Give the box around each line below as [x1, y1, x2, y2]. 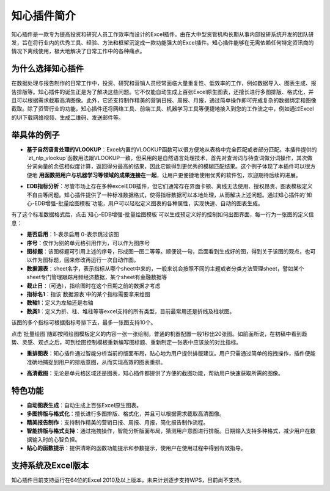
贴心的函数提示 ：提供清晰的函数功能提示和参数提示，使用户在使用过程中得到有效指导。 [26, 444, 246, 451]
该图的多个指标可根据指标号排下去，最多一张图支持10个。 [11, 319, 156, 326]
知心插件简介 [11, 9, 76, 23]
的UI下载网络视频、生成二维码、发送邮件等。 [11, 114, 125, 121]
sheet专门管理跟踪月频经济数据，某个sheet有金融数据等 [26, 274, 167, 281]
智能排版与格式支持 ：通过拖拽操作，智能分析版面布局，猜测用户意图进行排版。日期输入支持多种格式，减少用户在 [26, 427, 310, 435]
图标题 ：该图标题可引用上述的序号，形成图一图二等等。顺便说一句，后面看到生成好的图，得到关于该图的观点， [26, 248, 305, 255]
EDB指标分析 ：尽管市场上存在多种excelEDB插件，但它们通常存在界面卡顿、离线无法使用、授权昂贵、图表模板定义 [26, 183, 313, 190]
